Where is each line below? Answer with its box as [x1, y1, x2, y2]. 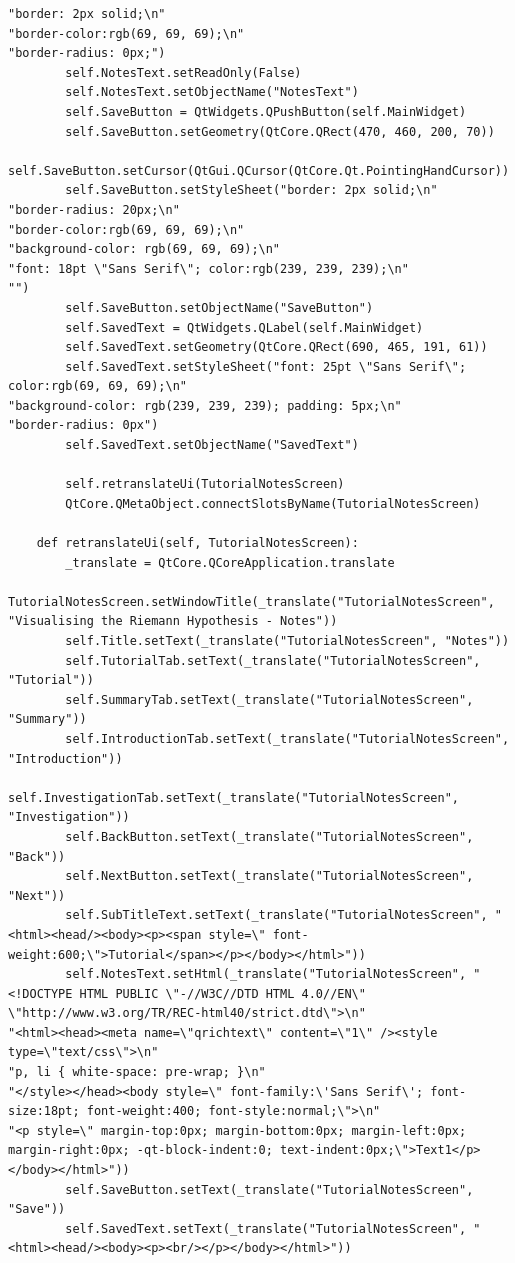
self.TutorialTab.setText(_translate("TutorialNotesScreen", [65, 653, 481, 668]
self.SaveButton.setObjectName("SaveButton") [65, 300, 374, 315]
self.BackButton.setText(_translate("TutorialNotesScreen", [65, 829, 474, 844]
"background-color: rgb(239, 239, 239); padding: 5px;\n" [8, 398, 402, 413]
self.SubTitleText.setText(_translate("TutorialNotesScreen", [65, 908, 488, 923]
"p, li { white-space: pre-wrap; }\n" [8, 1065, 266, 1080]
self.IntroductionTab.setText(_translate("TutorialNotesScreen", [65, 731, 510, 746]
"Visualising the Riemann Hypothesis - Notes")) [8, 614, 338, 629]
